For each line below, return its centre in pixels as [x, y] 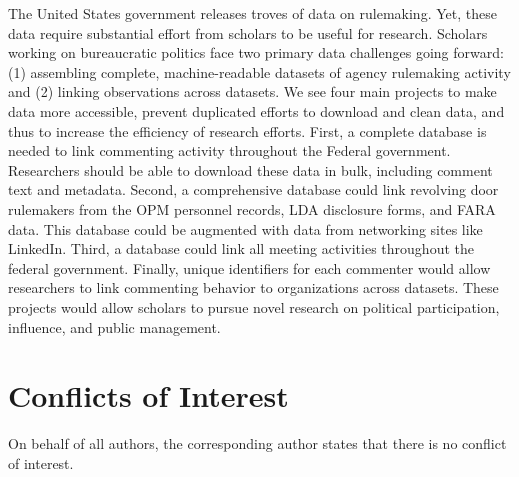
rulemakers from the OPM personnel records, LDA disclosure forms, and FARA [252, 208]
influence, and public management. [114, 326]
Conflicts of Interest [148, 395]
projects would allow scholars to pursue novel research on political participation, [254, 306]
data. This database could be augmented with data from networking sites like [245, 228]
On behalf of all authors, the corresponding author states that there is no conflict [257, 443]
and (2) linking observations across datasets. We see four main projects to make [252, 91]
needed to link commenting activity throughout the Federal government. [229, 150]
